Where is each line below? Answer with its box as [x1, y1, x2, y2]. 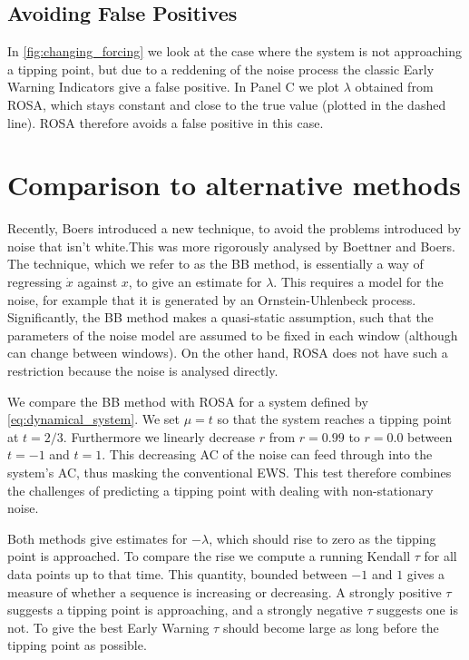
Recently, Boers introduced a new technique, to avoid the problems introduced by [7, 219, 462, 238]
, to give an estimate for [128, 272, 262, 291]
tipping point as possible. [7, 635, 147, 655]
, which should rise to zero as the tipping [209, 528, 436, 547]
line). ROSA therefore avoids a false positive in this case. [7, 113, 324, 132]
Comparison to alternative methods [7, 166, 461, 203]
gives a [406, 564, 445, 583]
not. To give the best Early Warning [7, 617, 210, 636]
